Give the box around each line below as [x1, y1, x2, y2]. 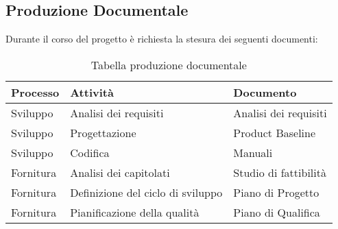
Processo [11, 84, 60, 100]
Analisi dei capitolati [70, 164, 170, 180]
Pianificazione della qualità [70, 204, 200, 220]
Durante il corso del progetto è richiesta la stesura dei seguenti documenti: [5, 32, 318, 46]
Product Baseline [233, 124, 316, 141]
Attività [70, 84, 114, 100]
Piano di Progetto [233, 184, 319, 200]
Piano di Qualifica [233, 204, 320, 220]
